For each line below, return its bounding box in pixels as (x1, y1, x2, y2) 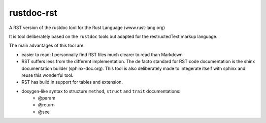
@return (38, 102, 55, 108)
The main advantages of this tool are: (9, 42, 85, 49)
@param (38, 95, 56, 101)
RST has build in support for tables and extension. (21, 79, 123, 85)
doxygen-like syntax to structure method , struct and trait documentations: (21, 88, 181, 94)
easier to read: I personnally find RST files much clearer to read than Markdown (21, 52, 183, 58)
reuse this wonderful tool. (21, 72, 74, 78)
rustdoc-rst (9, 7, 58, 18)
